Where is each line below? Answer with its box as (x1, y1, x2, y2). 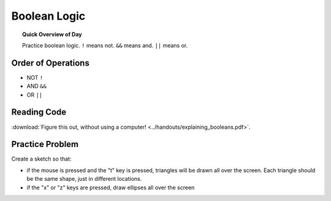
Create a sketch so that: (11, 155, 72, 162)
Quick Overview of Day (22, 31, 82, 38)
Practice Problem (11, 139, 79, 150)
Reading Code (11, 107, 67, 118)
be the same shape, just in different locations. (26, 175, 142, 183)
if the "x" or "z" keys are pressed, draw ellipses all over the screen (26, 184, 195, 191)
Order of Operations (11, 58, 90, 68)
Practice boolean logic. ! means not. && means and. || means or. (22, 42, 188, 49)
